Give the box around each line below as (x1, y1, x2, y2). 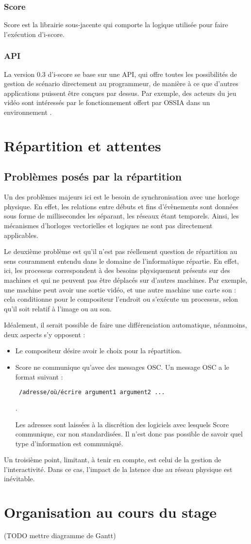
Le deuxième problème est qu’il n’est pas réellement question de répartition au (4, 246, 237, 256)
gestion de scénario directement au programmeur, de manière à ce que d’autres (4, 78, 238, 89)
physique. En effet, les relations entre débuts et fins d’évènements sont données (4, 201, 238, 211)
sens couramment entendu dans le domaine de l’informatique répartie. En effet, (4, 255, 239, 266)
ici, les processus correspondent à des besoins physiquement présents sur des (4, 265, 230, 275)
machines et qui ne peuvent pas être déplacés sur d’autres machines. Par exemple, (4, 274, 248, 285)
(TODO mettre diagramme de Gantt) (4, 530, 116, 541)
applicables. (4, 230, 38, 240)
